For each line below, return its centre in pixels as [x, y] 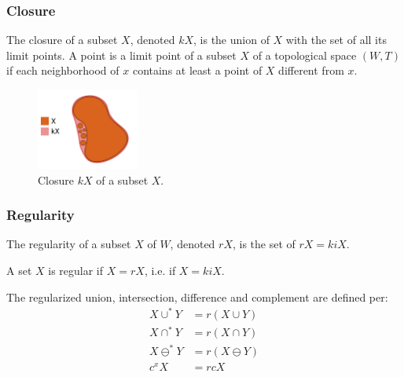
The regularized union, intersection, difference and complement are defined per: [197, 296]
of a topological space [305, 55]
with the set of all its [336, 40]
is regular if [76, 270]
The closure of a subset [62, 40]
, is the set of [264, 244]
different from [311, 70]
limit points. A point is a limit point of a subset [121, 55]
